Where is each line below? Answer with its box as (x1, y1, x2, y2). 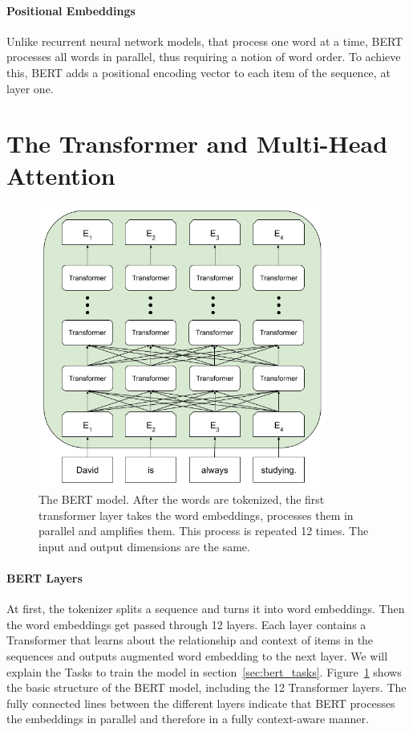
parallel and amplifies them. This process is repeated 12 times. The (38, 522, 369, 539)
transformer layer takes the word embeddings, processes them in (38, 506, 354, 523)
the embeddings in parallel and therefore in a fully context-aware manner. (6, 710, 369, 727)
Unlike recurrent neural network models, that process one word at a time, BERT (6, 32, 403, 49)
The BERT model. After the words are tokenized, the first (38, 491, 325, 508)
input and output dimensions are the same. (38, 538, 250, 554)
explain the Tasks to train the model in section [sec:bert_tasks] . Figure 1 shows (6, 663, 402, 680)
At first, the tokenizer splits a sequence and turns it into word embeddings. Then (6, 600, 405, 617)
